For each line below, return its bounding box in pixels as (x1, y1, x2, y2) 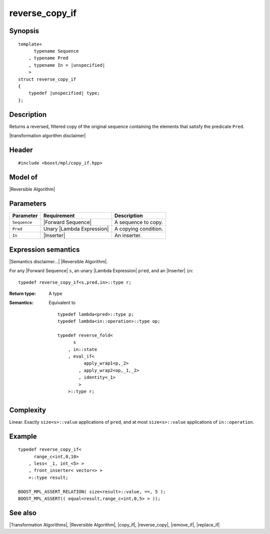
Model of (9, 173, 38, 182)
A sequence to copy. (114, 219, 163, 226)
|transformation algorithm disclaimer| (9, 132, 86, 138)
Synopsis (9, 27, 39, 35)
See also (9, 508, 37, 517)
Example (9, 432, 37, 441)
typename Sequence (33, 48, 79, 54)
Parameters (9, 200, 46, 208)
